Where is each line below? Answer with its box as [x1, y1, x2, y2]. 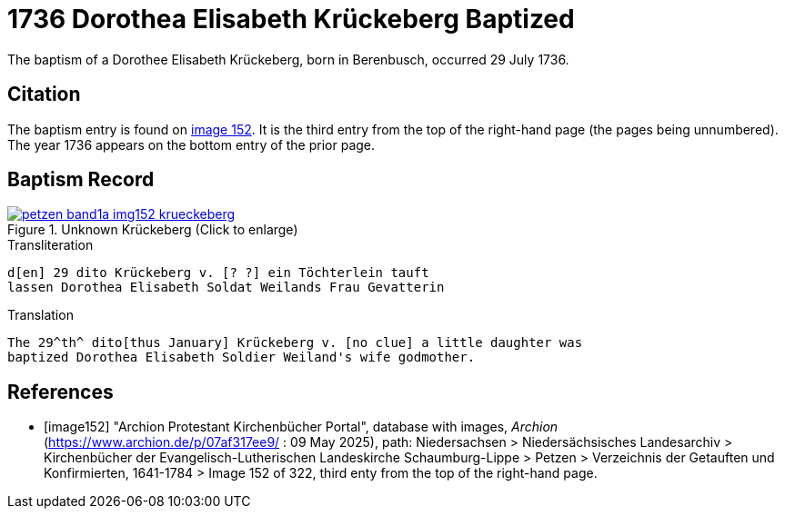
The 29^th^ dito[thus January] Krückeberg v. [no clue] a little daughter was [7, 335, 583, 351]
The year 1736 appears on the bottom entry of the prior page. [7, 136, 376, 153]
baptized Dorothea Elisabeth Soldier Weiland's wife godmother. [7, 350, 476, 365]
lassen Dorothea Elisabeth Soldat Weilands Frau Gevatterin [7, 280, 445, 295]
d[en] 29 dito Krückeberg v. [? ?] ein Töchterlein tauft [7, 265, 429, 281]
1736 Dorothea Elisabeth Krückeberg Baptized [7, 4, 575, 35]
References [7, 380, 114, 403]
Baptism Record [7, 168, 155, 192]
